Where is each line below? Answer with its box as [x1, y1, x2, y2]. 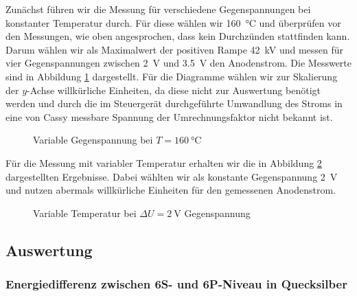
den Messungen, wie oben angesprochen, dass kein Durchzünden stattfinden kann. [5, 29, 350, 43]
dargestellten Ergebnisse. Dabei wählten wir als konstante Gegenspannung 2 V [5, 169, 338, 183]
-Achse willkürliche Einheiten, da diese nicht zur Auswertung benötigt [27, 82, 321, 97]
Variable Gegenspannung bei [33, 133, 153, 147]
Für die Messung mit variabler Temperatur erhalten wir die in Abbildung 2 [5, 155, 322, 170]
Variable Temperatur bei [33, 205, 137, 220]
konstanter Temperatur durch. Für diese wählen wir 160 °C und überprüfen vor [5, 15, 341, 30]
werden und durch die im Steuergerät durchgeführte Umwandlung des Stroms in [5, 96, 343, 111]
